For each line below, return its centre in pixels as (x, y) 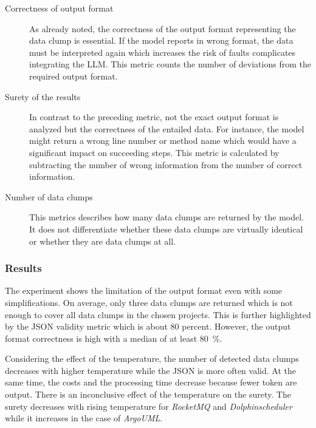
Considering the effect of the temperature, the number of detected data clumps (152, 358)
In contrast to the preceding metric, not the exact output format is (154, 117)
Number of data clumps (49, 196)
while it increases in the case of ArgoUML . (84, 418)
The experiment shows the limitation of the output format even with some (144, 290)
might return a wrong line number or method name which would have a (163, 141)
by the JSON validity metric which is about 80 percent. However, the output (148, 326)
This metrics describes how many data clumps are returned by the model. (167, 217)
